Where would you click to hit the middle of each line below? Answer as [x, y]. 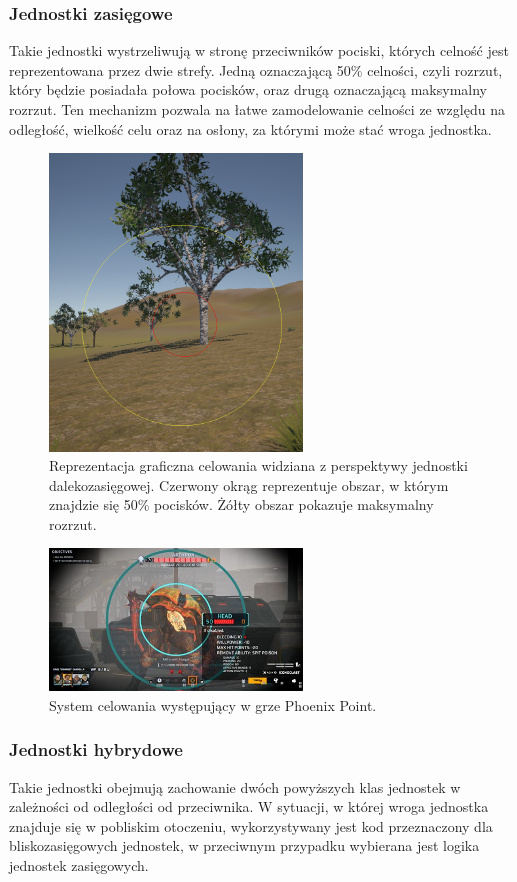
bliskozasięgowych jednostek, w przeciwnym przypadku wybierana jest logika [244, 845]
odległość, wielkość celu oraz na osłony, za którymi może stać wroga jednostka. [250, 128]
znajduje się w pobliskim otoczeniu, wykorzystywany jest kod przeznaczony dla [251, 825]
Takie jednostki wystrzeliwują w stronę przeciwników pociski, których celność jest [259, 50]
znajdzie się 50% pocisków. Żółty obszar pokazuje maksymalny [241, 504]
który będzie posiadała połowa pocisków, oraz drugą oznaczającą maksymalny [248, 89]
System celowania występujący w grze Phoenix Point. [213, 704]
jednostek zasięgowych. [79, 865]
